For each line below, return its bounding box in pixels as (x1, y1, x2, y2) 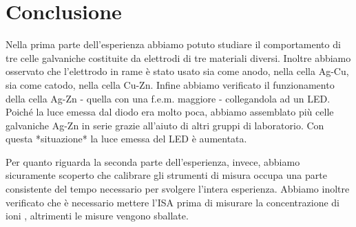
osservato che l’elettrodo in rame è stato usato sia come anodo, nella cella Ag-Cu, (6, 64, 349, 78)
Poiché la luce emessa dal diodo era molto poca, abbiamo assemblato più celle (6, 105, 334, 119)
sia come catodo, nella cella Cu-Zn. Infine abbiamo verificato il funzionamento (6, 77, 335, 91)
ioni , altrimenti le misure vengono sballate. (6, 208, 189, 223)
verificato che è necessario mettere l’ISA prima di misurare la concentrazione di (6, 195, 340, 209)
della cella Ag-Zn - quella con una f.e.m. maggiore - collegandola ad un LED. (6, 91, 331, 105)
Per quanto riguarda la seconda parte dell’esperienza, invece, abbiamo (6, 154, 300, 169)
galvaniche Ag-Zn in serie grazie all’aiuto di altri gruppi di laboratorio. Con (6, 118, 324, 132)
